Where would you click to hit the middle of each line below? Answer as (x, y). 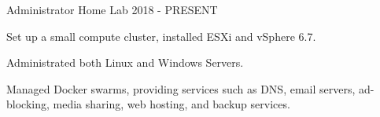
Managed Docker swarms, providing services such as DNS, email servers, (181, 88)
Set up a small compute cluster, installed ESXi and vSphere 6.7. (161, 36)
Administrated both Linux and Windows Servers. (125, 62)
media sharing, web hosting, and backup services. (172, 104)
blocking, (28, 104)
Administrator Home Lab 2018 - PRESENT (112, 9)
